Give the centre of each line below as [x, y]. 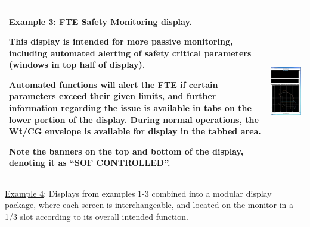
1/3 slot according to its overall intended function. [97, 216]
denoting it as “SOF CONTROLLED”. [90, 163]
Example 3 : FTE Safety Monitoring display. [101, 21]
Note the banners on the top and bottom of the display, [126, 151]
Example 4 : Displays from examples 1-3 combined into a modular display [138, 193]
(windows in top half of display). [77, 64]
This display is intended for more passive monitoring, [121, 41]
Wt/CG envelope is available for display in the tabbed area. [135, 131]
